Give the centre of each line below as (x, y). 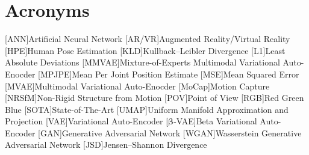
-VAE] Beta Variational (215, 121)
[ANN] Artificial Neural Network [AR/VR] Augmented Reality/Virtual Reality (148, 39)
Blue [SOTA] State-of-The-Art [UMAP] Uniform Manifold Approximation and (147, 109)
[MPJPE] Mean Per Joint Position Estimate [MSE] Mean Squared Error (169, 74)
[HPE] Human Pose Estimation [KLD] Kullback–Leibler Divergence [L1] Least (145, 50)
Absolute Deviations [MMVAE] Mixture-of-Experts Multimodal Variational (142, 62)
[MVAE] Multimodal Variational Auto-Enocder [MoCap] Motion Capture (137, 86)
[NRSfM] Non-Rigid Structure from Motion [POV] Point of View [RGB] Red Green (154, 98)
